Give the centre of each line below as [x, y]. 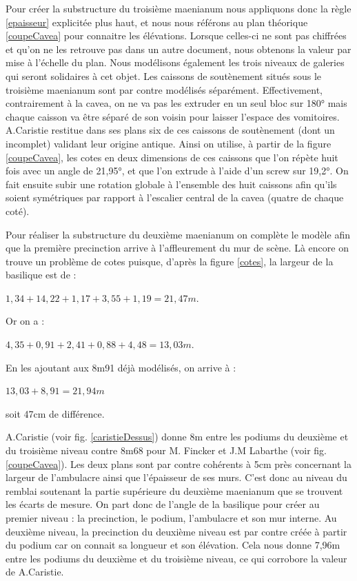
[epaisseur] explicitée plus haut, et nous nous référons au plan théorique [157, 22]
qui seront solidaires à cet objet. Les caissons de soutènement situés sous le [164, 75]
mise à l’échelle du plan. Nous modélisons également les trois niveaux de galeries [175, 62]
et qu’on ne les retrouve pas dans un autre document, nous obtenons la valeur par [178, 49]
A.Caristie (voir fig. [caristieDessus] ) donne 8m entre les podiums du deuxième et [177, 437]
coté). [18, 211]
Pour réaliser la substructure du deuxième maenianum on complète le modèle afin [178, 234]
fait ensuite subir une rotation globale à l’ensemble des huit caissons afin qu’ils [171, 184]
